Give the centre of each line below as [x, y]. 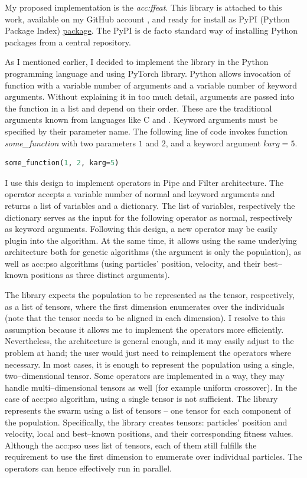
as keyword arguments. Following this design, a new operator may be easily [141, 229]
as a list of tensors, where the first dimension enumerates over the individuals [145, 306]
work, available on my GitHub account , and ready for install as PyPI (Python [147, 19]
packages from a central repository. [68, 42]
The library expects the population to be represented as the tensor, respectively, [150, 295]
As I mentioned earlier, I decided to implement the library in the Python [137, 62]
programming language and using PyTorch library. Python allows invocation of [148, 73]
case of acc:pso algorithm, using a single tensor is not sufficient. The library [141, 399]
